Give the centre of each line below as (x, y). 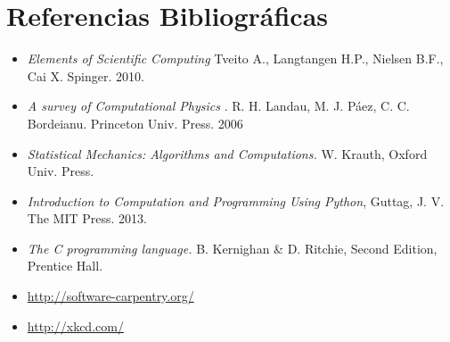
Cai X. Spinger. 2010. (86, 75)
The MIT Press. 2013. (87, 218)
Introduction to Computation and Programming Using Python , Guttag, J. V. (236, 200)
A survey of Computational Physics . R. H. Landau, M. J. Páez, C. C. (218, 106)
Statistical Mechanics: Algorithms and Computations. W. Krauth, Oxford (227, 153)
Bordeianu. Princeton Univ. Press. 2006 (135, 123)
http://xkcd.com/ (75, 325)
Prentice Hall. (65, 266)
